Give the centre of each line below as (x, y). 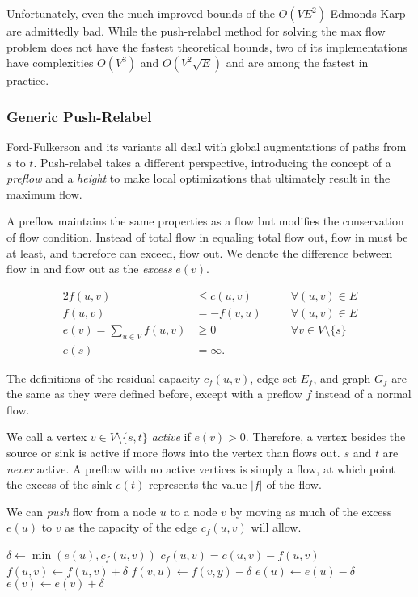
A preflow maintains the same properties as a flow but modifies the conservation (205, 221)
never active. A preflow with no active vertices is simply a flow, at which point (201, 468)
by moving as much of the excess (311, 511)
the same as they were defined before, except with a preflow (154, 394)
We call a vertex (47, 437)
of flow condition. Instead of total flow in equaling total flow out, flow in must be (207, 236)
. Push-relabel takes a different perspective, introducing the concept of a (212, 162)
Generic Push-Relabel (79, 116)
